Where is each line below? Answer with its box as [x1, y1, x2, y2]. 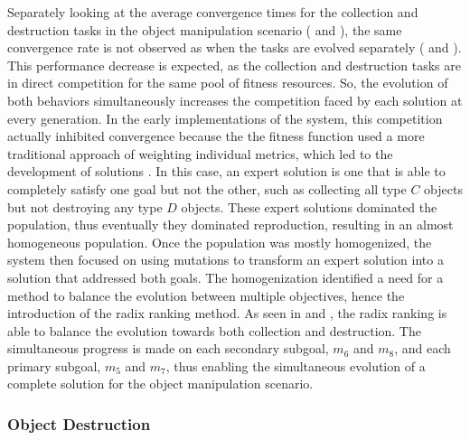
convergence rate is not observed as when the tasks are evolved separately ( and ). [7, 38, 462, 57]
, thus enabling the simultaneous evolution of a [165, 356, 426, 375]
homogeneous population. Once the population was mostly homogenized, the [7, 232, 432, 251]
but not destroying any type [7, 197, 163, 216]
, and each [394, 339, 451, 358]
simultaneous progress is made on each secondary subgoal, [7, 339, 329, 358]
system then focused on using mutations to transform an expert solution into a [7, 250, 444, 269]
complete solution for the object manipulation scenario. [7, 374, 314, 393]
